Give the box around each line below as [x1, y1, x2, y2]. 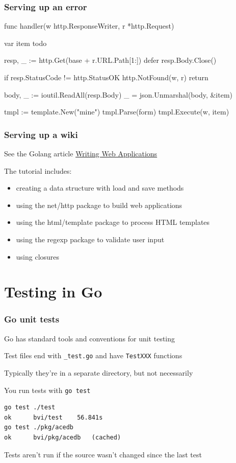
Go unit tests [4, 313, 60, 326]
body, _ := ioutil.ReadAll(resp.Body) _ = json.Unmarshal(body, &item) [4, 89, 233, 100]
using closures [16, 251, 60, 262]
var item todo [4, 37, 47, 48]
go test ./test [4, 404, 56, 411]
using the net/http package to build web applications [16, 199, 182, 210]
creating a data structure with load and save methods [16, 182, 184, 193]
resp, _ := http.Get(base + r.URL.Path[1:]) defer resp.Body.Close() [4, 55, 217, 65]
